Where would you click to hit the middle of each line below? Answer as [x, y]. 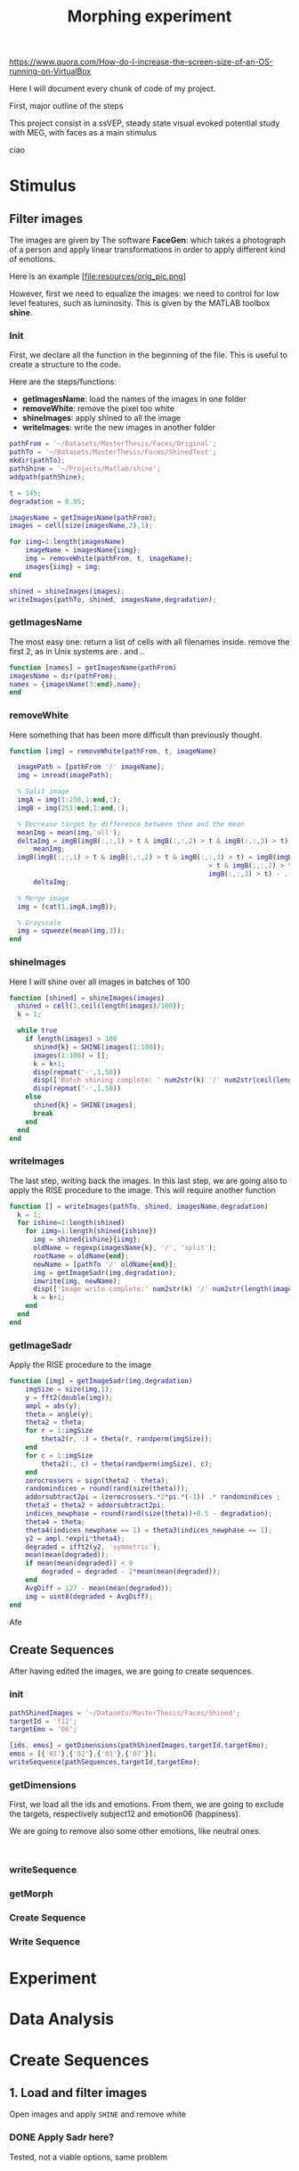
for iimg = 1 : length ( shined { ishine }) [91, 1231]
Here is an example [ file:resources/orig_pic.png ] [98, 276]
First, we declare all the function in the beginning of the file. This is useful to [148, 355]
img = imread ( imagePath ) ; [65, 776]
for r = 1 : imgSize [59, 1431]
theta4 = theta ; [56, 1522]
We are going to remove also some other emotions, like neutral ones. [135, 1831]
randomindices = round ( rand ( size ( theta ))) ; [107, 1489]
